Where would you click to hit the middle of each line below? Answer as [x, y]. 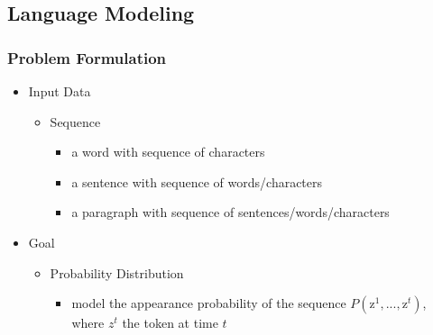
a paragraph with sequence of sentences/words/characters [230, 212]
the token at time [170, 323]
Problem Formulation [87, 57]
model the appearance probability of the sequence [209, 303]
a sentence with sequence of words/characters [197, 181]
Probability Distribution [117, 272]
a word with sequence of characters [168, 152]
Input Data [60, 91]
